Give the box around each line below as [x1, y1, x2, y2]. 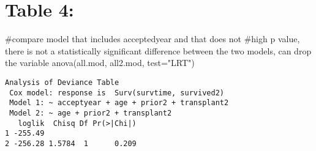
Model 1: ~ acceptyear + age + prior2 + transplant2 [9, 98, 229, 108]
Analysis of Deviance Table [5, 78, 119, 87]
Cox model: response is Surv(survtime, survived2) [9, 88, 224, 97]
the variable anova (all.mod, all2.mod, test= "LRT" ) [5, 56, 195, 69]
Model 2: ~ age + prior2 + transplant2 [9, 108, 172, 117]
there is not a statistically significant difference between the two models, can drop [5, 44, 312, 57]
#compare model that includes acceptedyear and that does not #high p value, [5, 32, 300, 45]
